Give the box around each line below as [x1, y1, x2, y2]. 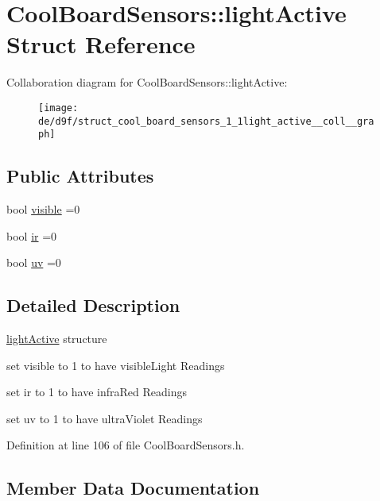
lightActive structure [6, 330, 107, 347]
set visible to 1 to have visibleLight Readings [6, 356, 225, 373]
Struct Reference [6, 28, 196, 60]
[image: [38, 102, 79, 114]
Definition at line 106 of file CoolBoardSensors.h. [6, 437, 245, 453]
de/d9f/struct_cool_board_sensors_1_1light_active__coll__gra [38, 115, 374, 127]
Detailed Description [6, 293, 180, 318]
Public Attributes [6, 164, 154, 188]
